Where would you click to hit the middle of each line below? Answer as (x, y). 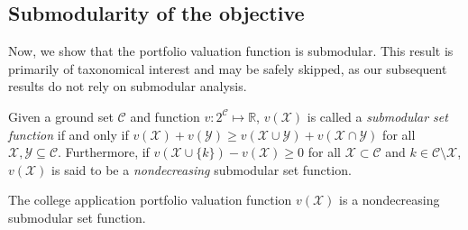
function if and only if (69, 134)
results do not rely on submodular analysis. (128, 86)
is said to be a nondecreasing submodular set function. (202, 169)
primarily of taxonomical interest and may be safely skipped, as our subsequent (228, 68)
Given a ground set (61, 116)
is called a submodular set (377, 116)
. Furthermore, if (104, 152)
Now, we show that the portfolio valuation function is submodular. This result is (231, 51)
